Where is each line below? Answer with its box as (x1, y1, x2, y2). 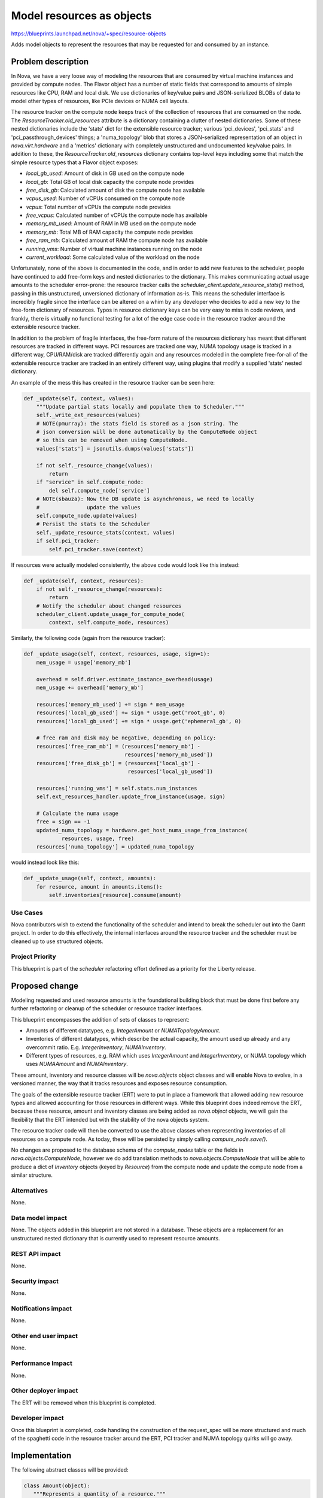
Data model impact (11, 1214, 68, 1222)
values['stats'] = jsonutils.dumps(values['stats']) (36, 445, 194, 452)
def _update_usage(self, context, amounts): (23, 875, 157, 882)
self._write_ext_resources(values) (36, 412, 141, 419)
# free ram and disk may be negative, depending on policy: (36, 735, 217, 741)
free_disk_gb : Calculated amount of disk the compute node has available (26, 186, 205, 194)
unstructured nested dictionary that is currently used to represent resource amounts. (11, 1234, 221, 1242)
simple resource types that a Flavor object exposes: (11, 159, 139, 166)
